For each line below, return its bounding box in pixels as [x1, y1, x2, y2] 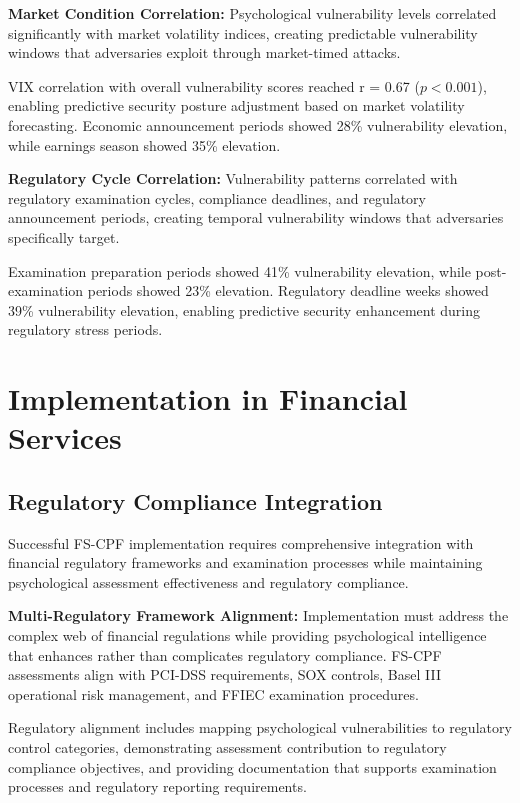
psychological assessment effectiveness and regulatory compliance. [8, 571, 409, 592]
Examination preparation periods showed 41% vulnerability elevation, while [8, 260, 471, 281]
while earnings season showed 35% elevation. [8, 134, 281, 155]
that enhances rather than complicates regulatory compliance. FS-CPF [8, 644, 442, 665]
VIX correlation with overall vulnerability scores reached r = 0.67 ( [8, 75, 420, 96]
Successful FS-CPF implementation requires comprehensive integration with [8, 532, 474, 553]
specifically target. [8, 226, 120, 247]
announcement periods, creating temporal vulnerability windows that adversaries [8, 207, 504, 228]
